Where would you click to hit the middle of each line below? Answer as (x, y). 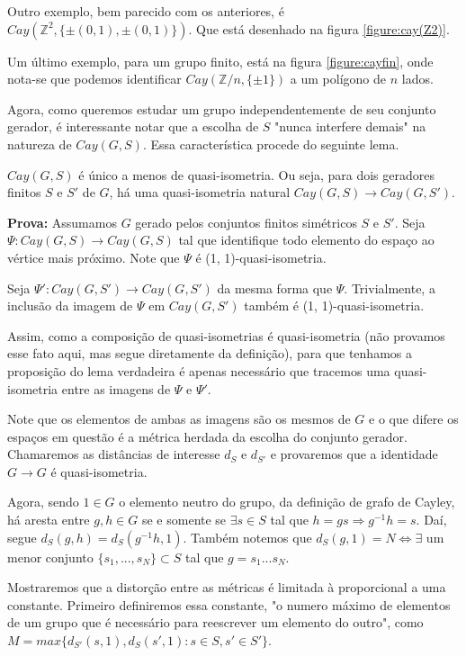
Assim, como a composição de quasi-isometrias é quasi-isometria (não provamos (226, 335)
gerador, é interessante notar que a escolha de (133, 126)
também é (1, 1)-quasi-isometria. (334, 306)
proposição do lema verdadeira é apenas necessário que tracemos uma (199, 370)
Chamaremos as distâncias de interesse (114, 454)
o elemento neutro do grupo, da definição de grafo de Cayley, (287, 502)
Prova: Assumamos (62, 222)
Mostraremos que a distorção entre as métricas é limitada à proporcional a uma (227, 587)
